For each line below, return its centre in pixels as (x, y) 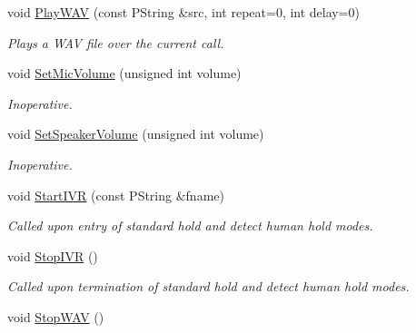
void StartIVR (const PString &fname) (116, 195)
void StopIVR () (53, 255)
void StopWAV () (56, 316)
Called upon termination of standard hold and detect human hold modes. (208, 286)
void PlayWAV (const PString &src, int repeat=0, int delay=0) (184, 12)
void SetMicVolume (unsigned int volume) (124, 73)
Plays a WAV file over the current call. (116, 42)
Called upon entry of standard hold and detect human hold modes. (190, 225)
